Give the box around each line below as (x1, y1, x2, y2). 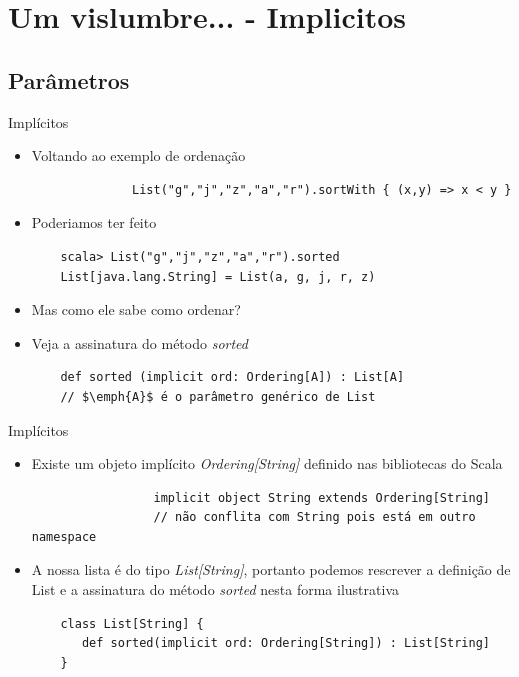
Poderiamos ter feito (31, 212, 157, 233)
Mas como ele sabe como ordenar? (31, 299, 241, 320)
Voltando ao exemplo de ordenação (31, 145, 246, 166)
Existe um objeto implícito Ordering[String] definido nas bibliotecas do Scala (31, 453, 503, 474)
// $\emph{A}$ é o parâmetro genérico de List (60, 389, 376, 404)
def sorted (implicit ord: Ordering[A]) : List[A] (60, 370, 405, 385)
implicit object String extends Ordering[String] (153, 490, 490, 505)
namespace (31, 529, 97, 544)
